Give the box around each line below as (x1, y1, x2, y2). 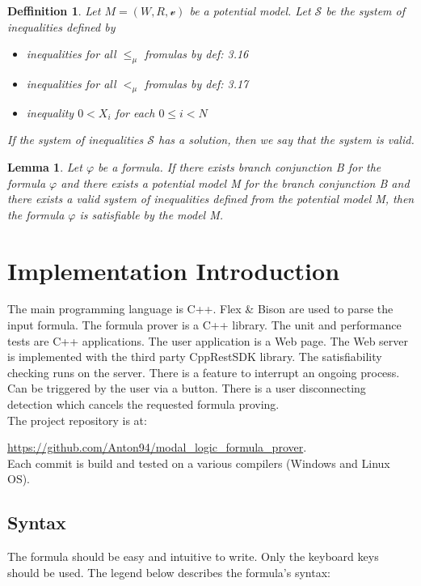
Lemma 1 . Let (7, 158, 82, 175)
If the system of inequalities (7, 131, 144, 148)
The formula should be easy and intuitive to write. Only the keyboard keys (7, 548, 379, 565)
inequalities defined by (7, 18, 116, 35)
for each (115, 104, 155, 121)
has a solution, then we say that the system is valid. (158, 131, 415, 148)
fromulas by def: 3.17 (144, 74, 249, 91)
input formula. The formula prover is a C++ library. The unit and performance (7, 316, 402, 333)
